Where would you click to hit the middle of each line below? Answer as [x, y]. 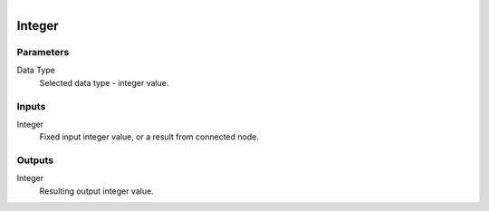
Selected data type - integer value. [104, 82]
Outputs [35, 160]
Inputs [31, 106]
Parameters [43, 52]
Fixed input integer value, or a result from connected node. [149, 137]
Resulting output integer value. [96, 191]
